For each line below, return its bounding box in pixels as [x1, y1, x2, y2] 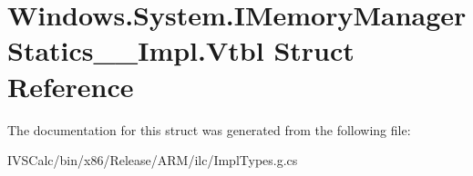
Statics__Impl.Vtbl [7, 32, 264, 69]
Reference [7, 67, 134, 104]
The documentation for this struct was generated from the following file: [7, 120, 411, 139]
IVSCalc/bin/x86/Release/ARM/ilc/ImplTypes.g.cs [7, 151, 298, 170]
